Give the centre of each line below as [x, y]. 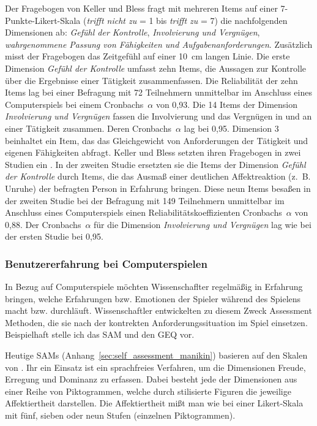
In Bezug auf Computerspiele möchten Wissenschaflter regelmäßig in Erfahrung [154, 287]
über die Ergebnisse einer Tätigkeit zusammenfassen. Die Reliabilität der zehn [151, 80]
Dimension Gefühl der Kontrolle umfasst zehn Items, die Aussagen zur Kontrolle [155, 68]
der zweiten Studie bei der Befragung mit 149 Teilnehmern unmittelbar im [145, 200]
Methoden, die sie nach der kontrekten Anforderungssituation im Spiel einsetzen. [156, 322]
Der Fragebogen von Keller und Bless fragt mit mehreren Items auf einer [141, 8]
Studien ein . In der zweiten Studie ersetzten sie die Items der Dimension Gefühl [155, 164]
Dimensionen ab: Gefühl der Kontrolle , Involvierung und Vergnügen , [132, 32]
